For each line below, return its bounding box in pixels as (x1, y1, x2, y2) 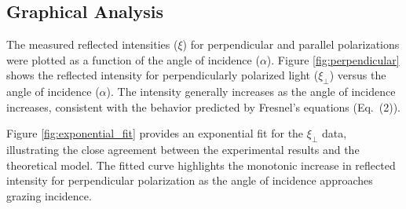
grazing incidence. (6, 187, 92, 203)
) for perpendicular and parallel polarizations (182, 36, 400, 53)
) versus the (329, 67, 386, 83)
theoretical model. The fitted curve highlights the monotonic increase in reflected (6, 156, 396, 173)
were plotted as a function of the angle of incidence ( (6, 51, 260, 68)
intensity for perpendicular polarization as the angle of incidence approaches (6, 172, 373, 189)
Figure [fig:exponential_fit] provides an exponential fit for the (6, 125, 304, 141)
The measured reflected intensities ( (6, 36, 178, 53)
